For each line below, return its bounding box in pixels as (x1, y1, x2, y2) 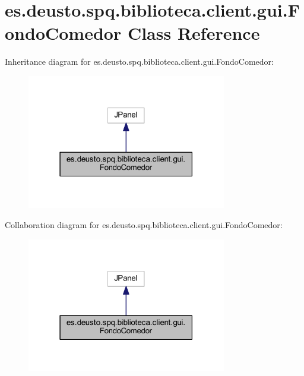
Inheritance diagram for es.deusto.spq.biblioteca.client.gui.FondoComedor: (5, 55, 274, 68)
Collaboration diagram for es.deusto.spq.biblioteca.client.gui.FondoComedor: (5, 219, 283, 231)
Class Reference (127, 21, 260, 45)
